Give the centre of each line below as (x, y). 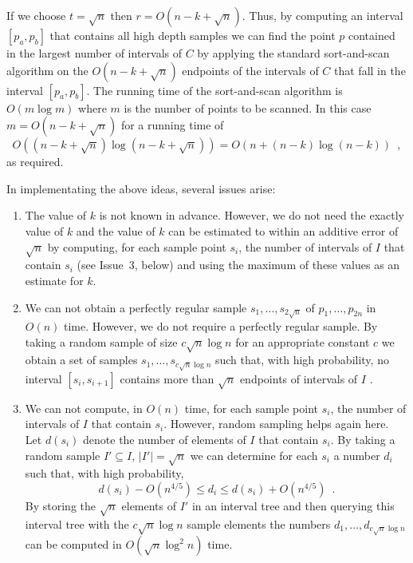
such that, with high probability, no (302, 360)
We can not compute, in (84, 408)
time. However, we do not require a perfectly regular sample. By (221, 326)
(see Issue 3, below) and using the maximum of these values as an (238, 265)
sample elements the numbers (259, 523)
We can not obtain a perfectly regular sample (136, 307)
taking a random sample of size (101, 341)
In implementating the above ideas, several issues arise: (141, 188)
